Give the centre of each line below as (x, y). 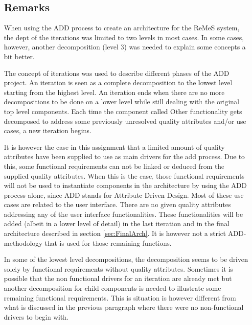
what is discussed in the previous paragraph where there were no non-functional (124, 307)
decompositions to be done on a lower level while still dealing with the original (122, 102)
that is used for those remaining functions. (108, 243)
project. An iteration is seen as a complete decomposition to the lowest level (118, 82)
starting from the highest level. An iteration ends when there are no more (114, 92)
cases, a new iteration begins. (48, 130)
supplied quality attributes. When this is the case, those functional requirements (124, 175)
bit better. (19, 56)
